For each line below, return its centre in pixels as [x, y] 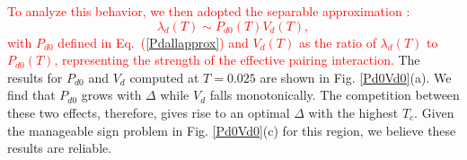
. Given [434, 112]
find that [31, 95]
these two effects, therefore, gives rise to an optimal [149, 112]
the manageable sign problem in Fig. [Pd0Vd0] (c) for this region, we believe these [232, 130]
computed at [164, 77]
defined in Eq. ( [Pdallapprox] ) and [153, 42]
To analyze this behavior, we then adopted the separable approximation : [209, 11]
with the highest [353, 112]
